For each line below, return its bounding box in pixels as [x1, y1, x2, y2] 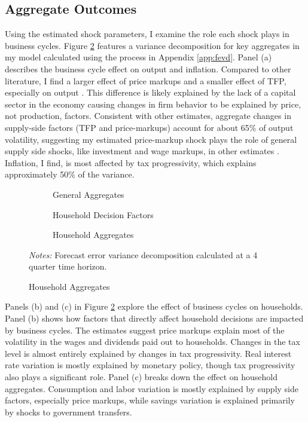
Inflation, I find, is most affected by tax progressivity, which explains [5, 156, 257, 169]
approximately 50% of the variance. [5, 168, 135, 181]
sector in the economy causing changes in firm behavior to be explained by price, [5, 97, 301, 110]
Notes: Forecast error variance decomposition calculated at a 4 [29, 248, 258, 261]
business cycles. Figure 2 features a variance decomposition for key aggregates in [5, 39, 300, 51]
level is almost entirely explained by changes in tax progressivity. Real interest [5, 347, 292, 359]
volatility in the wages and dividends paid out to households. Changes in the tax [5, 335, 300, 348]
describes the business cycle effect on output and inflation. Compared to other [5, 62, 291, 75]
